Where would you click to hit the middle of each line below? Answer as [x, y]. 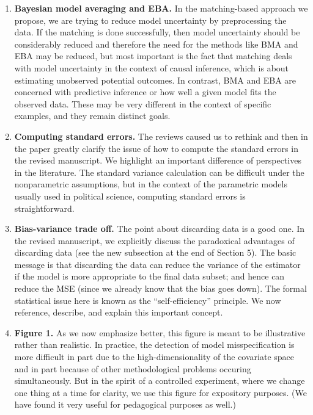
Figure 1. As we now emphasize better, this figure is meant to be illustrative [160, 332]
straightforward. [44, 208]
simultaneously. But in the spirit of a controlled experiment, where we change [160, 381]
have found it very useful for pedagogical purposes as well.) [125, 404]
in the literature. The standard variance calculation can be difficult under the [159, 172]
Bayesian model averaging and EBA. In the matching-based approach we [161, 8]
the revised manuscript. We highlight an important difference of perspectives [158, 160]
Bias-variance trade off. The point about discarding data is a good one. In [160, 229]
